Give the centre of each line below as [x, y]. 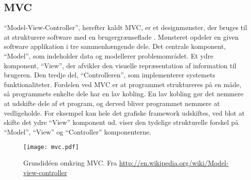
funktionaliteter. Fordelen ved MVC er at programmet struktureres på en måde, [123, 84]
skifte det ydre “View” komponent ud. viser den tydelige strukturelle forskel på [121, 122]
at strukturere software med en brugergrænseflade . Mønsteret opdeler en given [121, 37]
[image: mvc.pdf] [51, 147]
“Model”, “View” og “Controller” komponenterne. [78, 131]
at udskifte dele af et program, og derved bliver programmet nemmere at [112, 103]
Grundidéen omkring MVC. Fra [70, 162]
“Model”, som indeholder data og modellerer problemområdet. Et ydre [109, 55]
